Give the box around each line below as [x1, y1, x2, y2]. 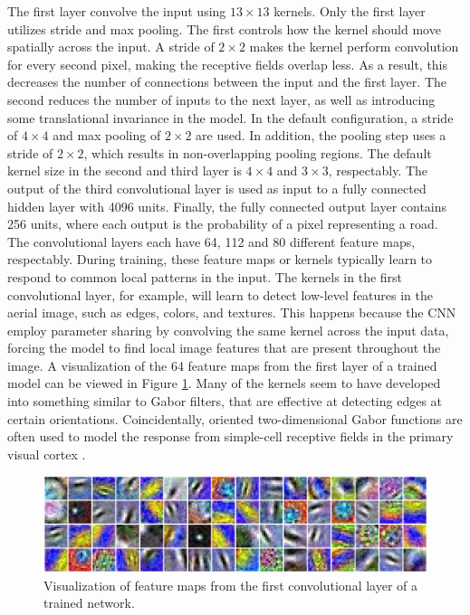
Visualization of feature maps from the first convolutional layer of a [43, 575, 418, 594]
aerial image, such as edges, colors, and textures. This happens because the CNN [7, 303, 456, 322]
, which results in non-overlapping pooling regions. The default [83, 143, 432, 162]
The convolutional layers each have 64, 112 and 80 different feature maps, [7, 232, 416, 251]
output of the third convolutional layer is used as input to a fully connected [7, 178, 427, 197]
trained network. [43, 593, 135, 612]
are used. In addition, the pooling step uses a [196, 126, 446, 145]
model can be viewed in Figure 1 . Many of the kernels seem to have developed [7, 374, 441, 393]
